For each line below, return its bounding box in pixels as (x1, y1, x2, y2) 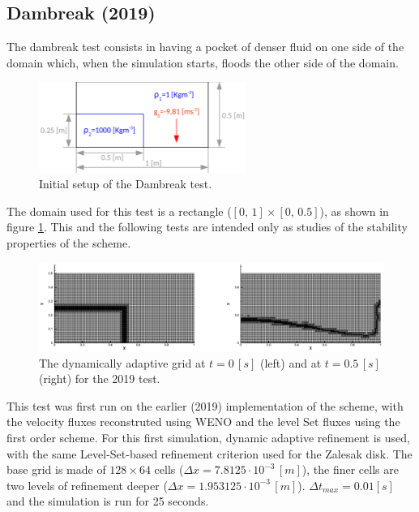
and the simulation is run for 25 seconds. (6, 493, 209, 510)
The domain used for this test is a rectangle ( (6, 202, 232, 219)
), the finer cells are (301, 461, 399, 478)
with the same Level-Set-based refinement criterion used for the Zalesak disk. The (6, 445, 413, 462)
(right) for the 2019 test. (39, 370, 160, 387)
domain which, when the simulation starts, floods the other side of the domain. (6, 54, 399, 71)
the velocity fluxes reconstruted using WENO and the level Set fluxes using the (6, 413, 400, 430)
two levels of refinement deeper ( (6, 476, 168, 493)
